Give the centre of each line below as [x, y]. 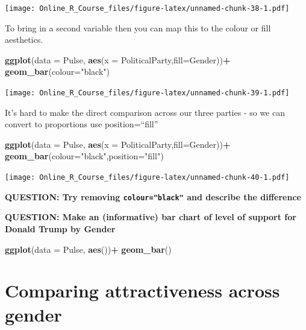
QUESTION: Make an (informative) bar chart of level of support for [151, 217]
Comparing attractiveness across [142, 290]
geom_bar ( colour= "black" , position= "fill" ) [84, 156]
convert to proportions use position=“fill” [82, 124]
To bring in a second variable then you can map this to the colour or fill [138, 27]
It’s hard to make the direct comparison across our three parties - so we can [145, 112]
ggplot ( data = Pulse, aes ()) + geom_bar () [88, 249]
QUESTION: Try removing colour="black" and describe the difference [153, 196]
